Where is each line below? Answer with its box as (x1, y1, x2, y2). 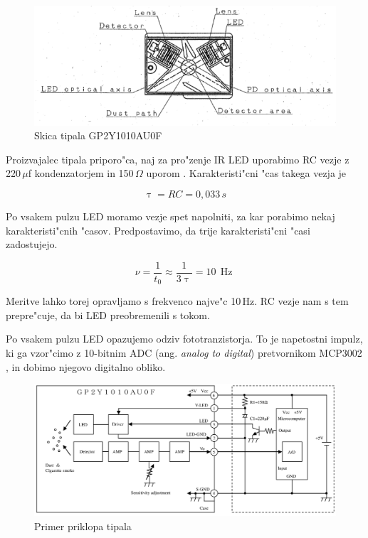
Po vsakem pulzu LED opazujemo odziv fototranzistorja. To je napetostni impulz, (6, 331, 363, 346)
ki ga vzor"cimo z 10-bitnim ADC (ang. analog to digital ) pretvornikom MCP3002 (6, 345, 362, 360)
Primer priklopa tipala (34, 518, 132, 533)
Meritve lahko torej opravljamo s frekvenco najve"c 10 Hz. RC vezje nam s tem (6, 294, 349, 308)
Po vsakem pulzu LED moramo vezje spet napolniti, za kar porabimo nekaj (6, 208, 335, 223)
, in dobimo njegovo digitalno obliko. (6, 359, 166, 374)
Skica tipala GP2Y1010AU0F (34, 128, 162, 143)
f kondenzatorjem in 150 (28, 166, 134, 181)
